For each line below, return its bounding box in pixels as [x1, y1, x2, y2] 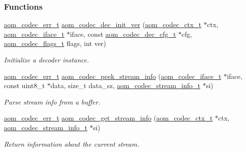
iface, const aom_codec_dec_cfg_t [70, 29, 176, 39]
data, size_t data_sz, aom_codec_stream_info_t [50, 80, 201, 91]
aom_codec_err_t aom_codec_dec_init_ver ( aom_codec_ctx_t [4, 19, 202, 30]
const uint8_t [4, 80, 45, 91]
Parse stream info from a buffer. [4, 96, 100, 106]
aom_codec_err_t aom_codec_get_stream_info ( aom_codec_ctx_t [4, 113, 213, 123]
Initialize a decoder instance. [4, 55, 89, 64]
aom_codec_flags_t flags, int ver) [4, 38, 106, 48]
